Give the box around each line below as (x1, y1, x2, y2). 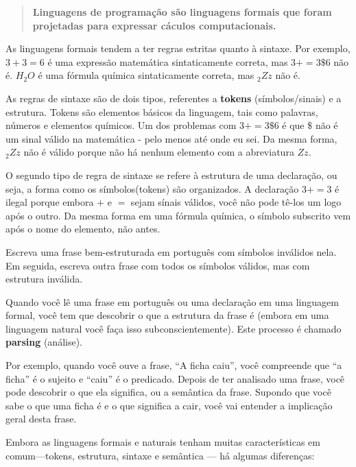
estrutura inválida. (5, 272, 83, 286)
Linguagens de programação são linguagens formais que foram (32, 5, 332, 19)
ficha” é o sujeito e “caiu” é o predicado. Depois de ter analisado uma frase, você (5, 371, 345, 385)
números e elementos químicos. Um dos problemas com (5, 118, 237, 132)
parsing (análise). (5, 335, 82, 349)
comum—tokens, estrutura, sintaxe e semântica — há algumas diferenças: (5, 448, 315, 462)
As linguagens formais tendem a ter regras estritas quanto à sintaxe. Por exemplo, (5, 41, 351, 56)
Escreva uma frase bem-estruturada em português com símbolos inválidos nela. (5, 244, 337, 259)
